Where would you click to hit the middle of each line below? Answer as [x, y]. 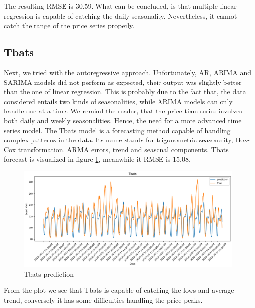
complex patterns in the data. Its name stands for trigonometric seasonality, [119, 140]
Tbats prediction [49, 273]
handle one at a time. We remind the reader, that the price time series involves [123, 111]
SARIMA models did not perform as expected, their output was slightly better [123, 82]
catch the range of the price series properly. [69, 25]
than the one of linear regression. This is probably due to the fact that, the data [125, 92]
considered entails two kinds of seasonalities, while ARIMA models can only [118, 101]
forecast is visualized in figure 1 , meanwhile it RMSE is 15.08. [97, 159]
